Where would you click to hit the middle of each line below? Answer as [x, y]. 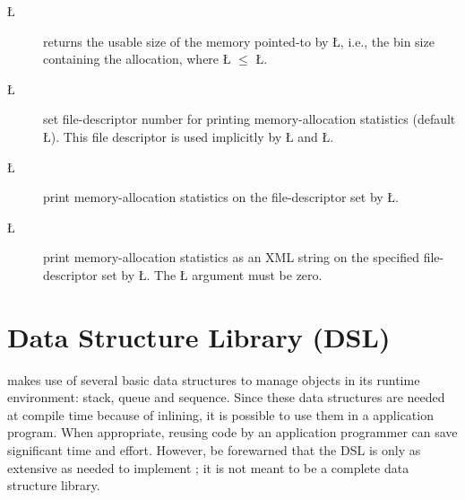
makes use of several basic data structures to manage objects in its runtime [214, 379]
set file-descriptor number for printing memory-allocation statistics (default [250, 119]
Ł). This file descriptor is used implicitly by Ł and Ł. [189, 136]
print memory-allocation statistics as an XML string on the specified [231, 257]
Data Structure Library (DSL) [199, 336]
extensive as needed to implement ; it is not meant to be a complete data [208, 467]
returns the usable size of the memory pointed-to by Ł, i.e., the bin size [239, 41]
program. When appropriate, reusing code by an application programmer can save [232, 432]
